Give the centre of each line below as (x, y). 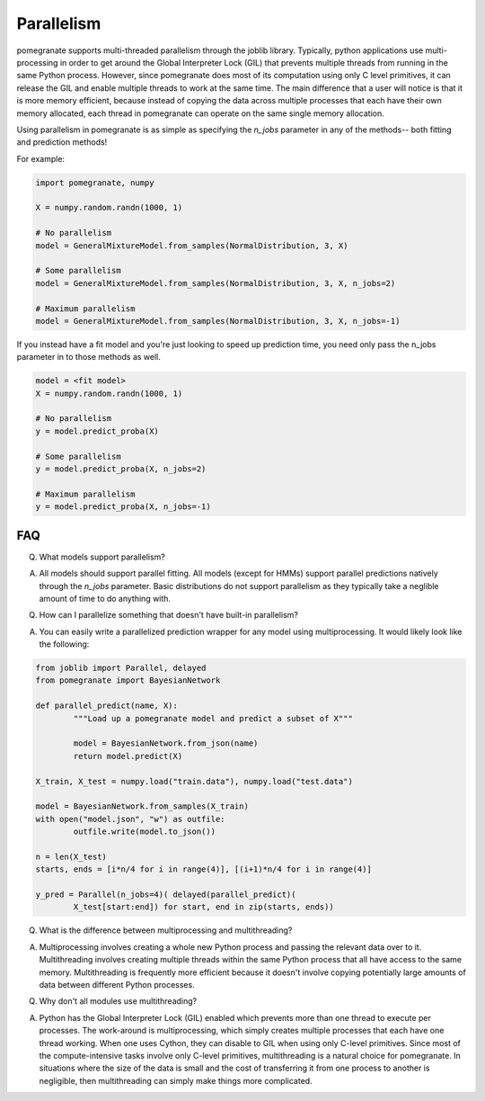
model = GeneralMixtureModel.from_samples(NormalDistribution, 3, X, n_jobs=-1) (218, 321)
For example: (41, 158)
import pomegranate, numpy (95, 183)
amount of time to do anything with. (105, 598)
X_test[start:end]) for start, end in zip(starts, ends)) (203, 907)
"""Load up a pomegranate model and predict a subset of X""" (213, 718)
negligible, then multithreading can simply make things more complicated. (176, 1080)
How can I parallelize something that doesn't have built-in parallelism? (168, 615)
